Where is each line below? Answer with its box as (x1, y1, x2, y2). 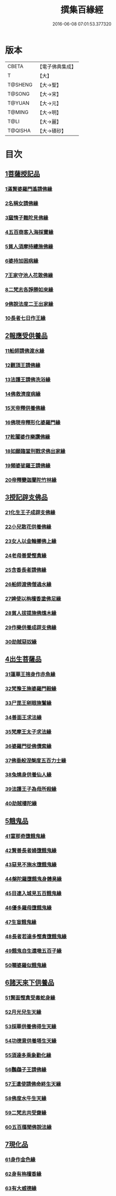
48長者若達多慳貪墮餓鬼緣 (5, 933, 67, 940)
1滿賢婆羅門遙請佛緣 (5, 186, 53, 192)
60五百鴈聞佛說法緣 (5, 1124, 52, 1130)
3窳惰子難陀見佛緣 (5, 214, 49, 221)
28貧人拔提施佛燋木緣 (5, 610, 57, 616)
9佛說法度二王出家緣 (5, 301, 54, 307)
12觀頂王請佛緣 (5, 362, 40, 369)
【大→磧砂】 (37, 127, 67, 134)
